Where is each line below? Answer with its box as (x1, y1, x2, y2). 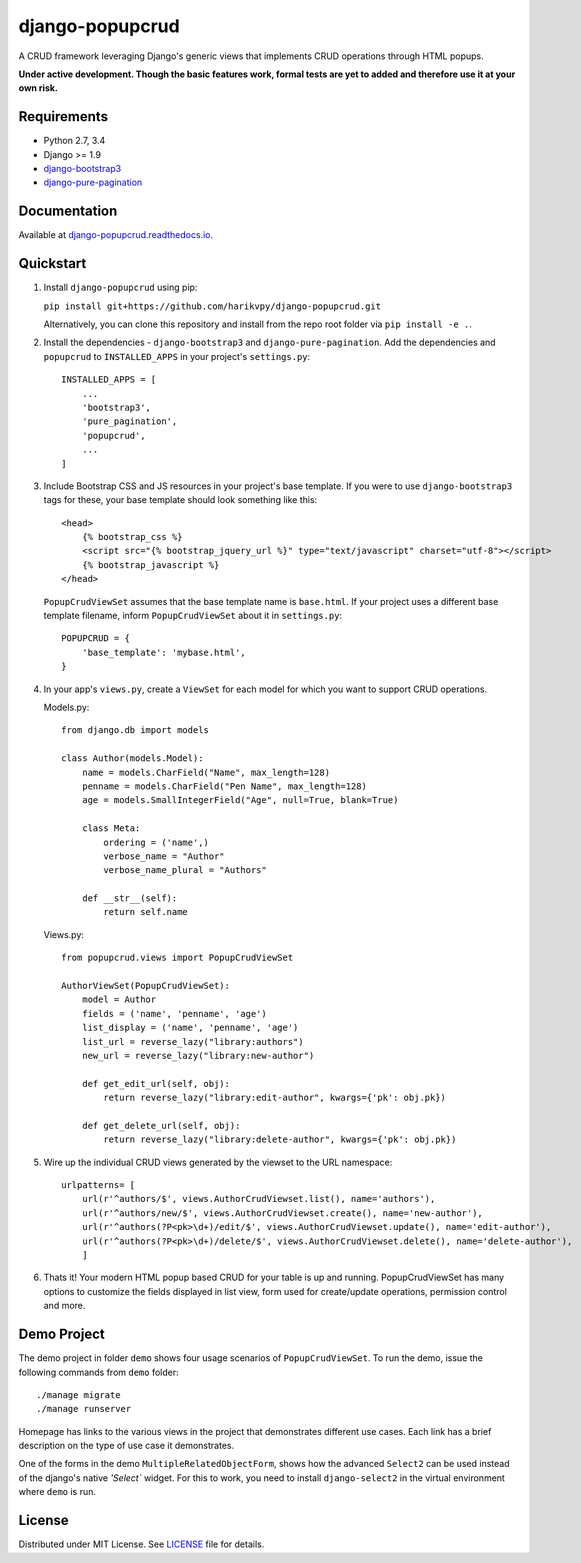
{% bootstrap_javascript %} (81, 559, 220, 570)
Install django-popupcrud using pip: (43, 281, 198, 294)
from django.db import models (61, 725, 210, 736)
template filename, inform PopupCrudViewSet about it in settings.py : (43, 610, 343, 622)
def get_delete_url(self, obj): (81, 1120, 241, 1131)
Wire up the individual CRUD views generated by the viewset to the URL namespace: (43, 1156, 393, 1168)
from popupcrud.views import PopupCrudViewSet (61, 952, 294, 964)
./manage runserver (36, 1403, 132, 1415)
